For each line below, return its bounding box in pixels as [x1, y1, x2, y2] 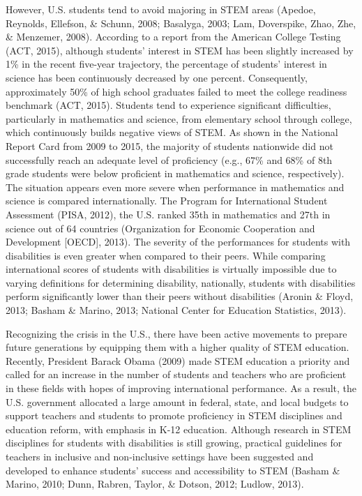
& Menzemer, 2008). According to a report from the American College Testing [6, 29, 341, 44]
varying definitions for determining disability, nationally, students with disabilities [6, 275, 356, 290]
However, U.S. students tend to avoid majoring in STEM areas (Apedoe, [6, 2, 316, 16]
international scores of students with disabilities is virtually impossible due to [6, 262, 337, 276]
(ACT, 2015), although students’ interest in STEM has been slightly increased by [6, 43, 354, 57]
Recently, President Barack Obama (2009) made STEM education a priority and [6, 353, 350, 368]
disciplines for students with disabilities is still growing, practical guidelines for [6, 435, 342, 450]
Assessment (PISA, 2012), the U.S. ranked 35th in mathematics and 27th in [6, 206, 331, 221]
